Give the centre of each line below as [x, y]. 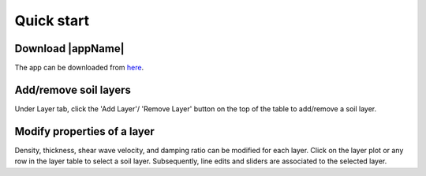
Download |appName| [70, 49]
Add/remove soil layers [73, 90]
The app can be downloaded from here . [79, 68]
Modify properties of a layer [85, 131]
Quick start [52, 21]
